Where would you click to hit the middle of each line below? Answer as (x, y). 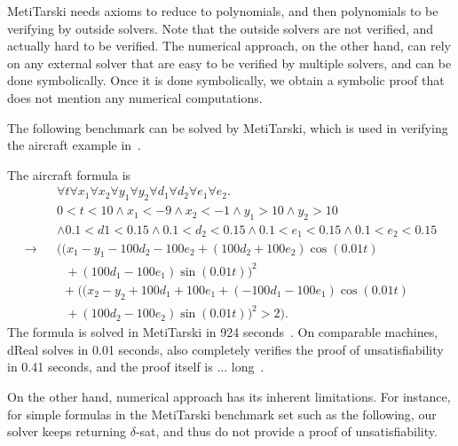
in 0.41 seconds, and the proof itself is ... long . (136, 367)
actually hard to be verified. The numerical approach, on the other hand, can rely (229, 46)
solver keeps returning (67, 431)
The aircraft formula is (69, 174)
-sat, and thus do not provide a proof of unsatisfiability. (286, 431)
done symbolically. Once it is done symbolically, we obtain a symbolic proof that (226, 80)
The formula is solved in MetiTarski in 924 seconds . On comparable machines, (223, 332)
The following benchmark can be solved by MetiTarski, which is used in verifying (228, 127)
